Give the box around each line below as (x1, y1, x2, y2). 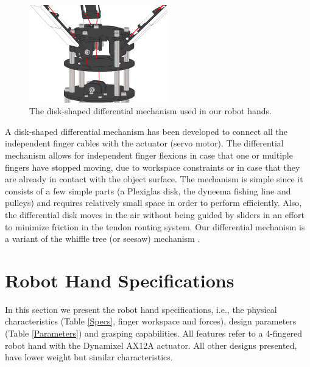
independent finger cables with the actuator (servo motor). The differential (5, 137, 284, 149)
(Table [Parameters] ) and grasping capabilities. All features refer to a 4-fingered (5, 327, 303, 340)
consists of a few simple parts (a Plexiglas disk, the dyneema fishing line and (5, 184, 291, 197)
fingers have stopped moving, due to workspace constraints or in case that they (5, 160, 300, 173)
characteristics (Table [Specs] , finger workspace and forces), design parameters (5, 315, 297, 328)
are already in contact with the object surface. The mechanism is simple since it (5, 173, 303, 185)
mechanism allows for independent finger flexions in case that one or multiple (5, 149, 293, 161)
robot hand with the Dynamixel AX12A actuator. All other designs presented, (5, 338, 297, 351)
